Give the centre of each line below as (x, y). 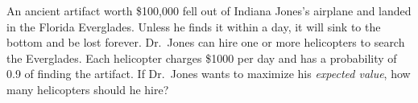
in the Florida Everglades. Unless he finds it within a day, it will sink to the (194, 26)
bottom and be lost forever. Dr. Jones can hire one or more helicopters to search (206, 42)
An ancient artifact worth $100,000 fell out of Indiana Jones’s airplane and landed (209, 10)
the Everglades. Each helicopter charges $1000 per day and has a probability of (202, 58)
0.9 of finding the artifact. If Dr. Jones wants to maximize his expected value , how (209, 74)
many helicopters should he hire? (88, 89)
